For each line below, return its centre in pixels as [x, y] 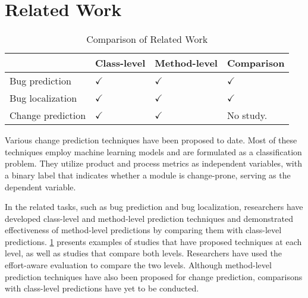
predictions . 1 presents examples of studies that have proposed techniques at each [153, 241]
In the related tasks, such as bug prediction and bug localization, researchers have [154, 207]
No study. [247, 115]
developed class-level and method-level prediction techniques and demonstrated [149, 218]
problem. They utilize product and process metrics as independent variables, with [153, 163]
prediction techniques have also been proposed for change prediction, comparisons [154, 276]
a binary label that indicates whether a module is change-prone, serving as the [148, 175]
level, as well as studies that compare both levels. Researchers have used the [143, 253]
